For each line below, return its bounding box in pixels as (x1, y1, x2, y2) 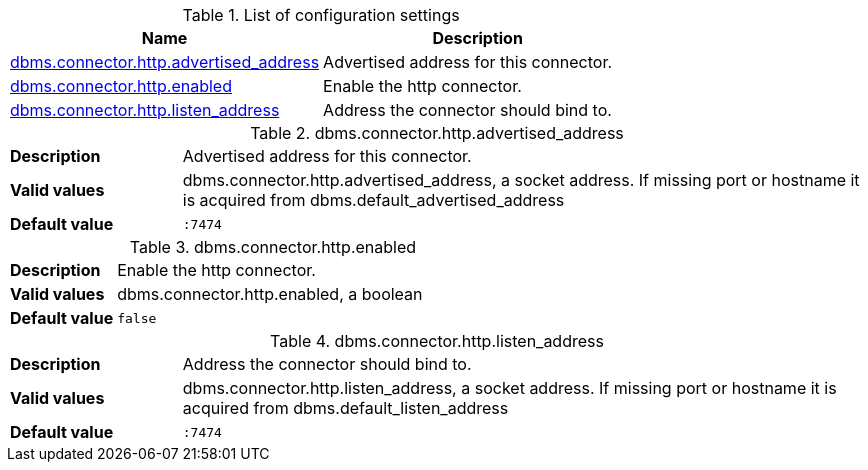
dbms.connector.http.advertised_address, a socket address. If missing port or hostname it (182, 170, 860, 190)
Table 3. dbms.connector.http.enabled (129, 237, 417, 257)
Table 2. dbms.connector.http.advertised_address (250, 123, 624, 143)
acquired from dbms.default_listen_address (182, 398, 509, 418)
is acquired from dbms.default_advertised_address (182, 190, 565, 210)
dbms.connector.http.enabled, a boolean (117, 284, 423, 304)
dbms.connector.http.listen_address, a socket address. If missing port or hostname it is (182, 378, 837, 398)
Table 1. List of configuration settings (182, 5, 460, 25)
